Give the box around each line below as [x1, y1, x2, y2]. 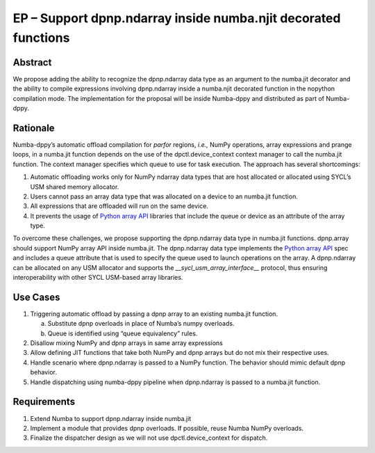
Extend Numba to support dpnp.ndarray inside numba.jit [30, 414, 192, 422]
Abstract [12, 56, 52, 68]
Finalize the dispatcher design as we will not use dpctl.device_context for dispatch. [30, 434, 268, 442]
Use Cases [12, 291, 60, 303]
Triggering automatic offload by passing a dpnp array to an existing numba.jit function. [30, 310, 278, 318]
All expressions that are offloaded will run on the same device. [30, 202, 208, 210]
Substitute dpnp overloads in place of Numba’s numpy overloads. [47, 319, 235, 328]
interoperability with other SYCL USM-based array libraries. [12, 273, 183, 282]
